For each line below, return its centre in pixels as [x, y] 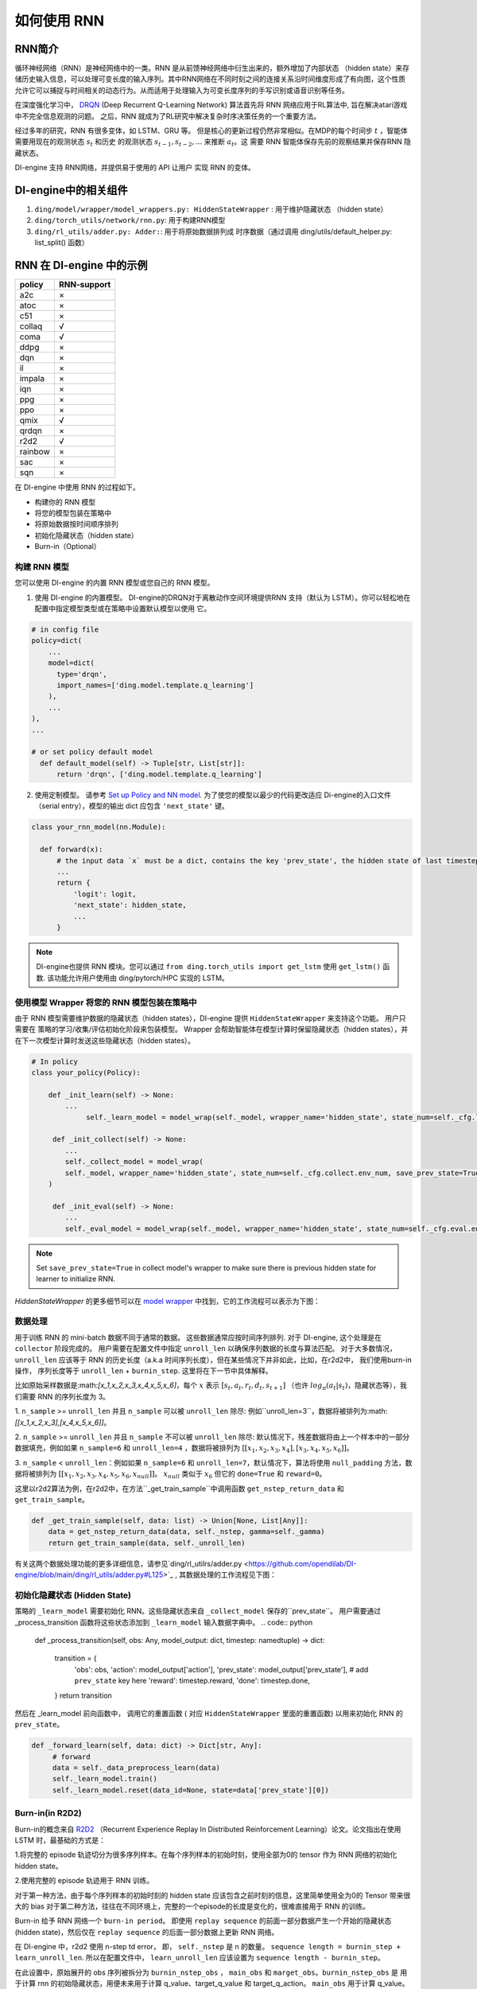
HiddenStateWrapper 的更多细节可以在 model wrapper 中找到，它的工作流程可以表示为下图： [168, 1301]
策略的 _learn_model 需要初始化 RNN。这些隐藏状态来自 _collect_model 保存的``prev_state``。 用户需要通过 [198, 1611]
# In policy [55, 1061]
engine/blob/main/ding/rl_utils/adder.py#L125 [89, 1574]
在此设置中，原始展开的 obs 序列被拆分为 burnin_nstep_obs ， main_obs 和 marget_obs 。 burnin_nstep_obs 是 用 [211, 1972]
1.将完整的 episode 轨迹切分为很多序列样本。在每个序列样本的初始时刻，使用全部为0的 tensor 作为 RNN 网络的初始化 [206, 1855]
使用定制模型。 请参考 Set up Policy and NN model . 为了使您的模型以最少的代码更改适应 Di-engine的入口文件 [213, 795]
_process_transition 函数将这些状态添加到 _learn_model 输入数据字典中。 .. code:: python [164, 1622]
